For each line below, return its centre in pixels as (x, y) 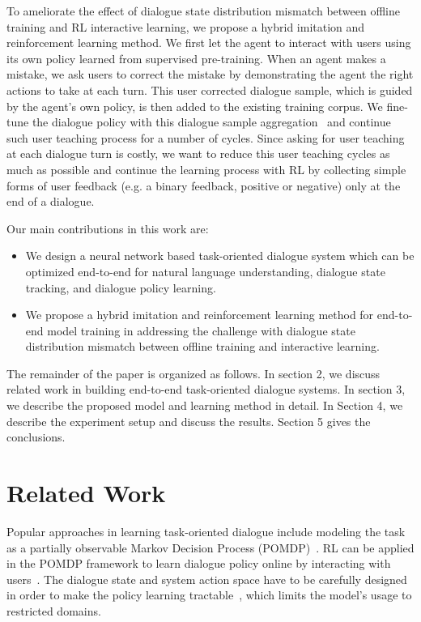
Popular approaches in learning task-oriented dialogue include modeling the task (206, 531)
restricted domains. (54, 610)
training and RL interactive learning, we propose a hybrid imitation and (186, 26)
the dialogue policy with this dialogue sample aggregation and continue (211, 122)
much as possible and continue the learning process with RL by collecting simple (206, 169)
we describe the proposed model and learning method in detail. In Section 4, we (205, 405)
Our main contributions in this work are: (108, 228)
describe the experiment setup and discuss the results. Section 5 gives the (189, 421)
